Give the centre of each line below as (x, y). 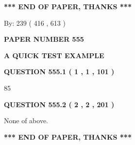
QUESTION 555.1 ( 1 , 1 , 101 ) (59, 72)
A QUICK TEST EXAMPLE (54, 55)
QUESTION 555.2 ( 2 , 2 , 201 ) (59, 104)
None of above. (26, 121)
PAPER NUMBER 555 (44, 39)
